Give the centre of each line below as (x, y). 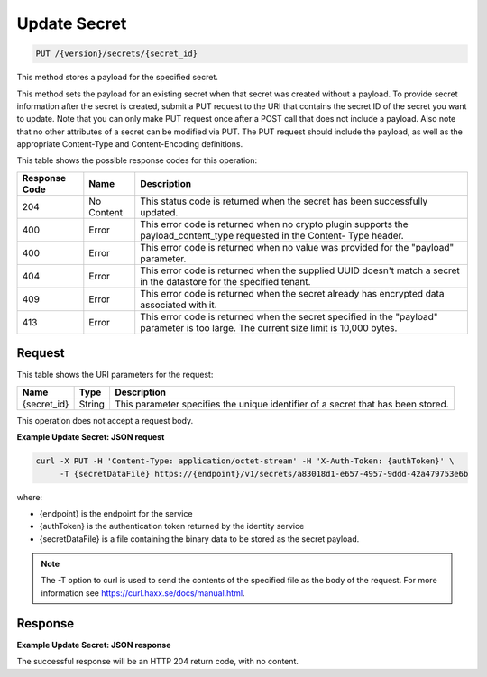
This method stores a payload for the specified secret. (117, 78)
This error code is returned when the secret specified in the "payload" (289, 316)
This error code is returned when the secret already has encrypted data (292, 293)
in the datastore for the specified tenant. (225, 281)
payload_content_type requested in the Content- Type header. (272, 235)
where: (30, 497)
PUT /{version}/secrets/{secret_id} (117, 54)
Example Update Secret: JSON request (91, 437)
